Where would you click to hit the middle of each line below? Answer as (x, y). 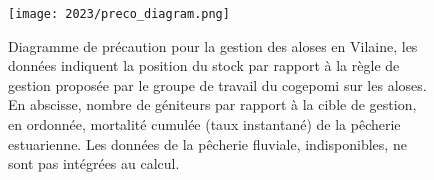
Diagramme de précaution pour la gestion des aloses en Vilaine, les (213, 45)
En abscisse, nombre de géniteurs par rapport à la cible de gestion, (212, 104)
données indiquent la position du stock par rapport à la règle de (204, 65)
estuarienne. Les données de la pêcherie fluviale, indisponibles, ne (207, 143)
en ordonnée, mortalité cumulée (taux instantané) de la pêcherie (204, 124)
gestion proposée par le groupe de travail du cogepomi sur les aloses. (217, 84)
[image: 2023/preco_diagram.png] (119, 14)
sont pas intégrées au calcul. (94, 163)
